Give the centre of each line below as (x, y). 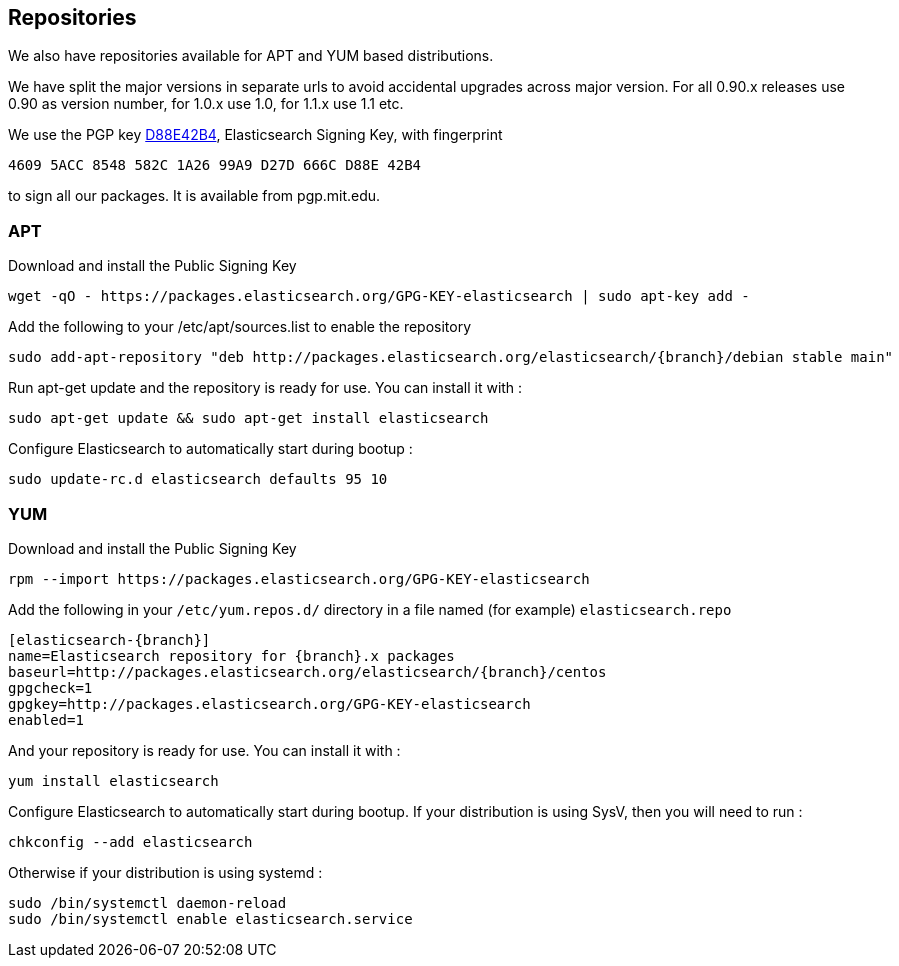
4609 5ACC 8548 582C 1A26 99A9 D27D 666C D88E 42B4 (215, 165)
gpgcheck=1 (50, 687)
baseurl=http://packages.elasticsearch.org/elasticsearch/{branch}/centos (307, 671)
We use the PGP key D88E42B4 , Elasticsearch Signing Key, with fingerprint (255, 135)
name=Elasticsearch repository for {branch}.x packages (231, 655)
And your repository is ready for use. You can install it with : (204, 750)
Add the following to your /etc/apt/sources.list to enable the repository (240, 327)
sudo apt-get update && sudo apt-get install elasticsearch (248, 418)
